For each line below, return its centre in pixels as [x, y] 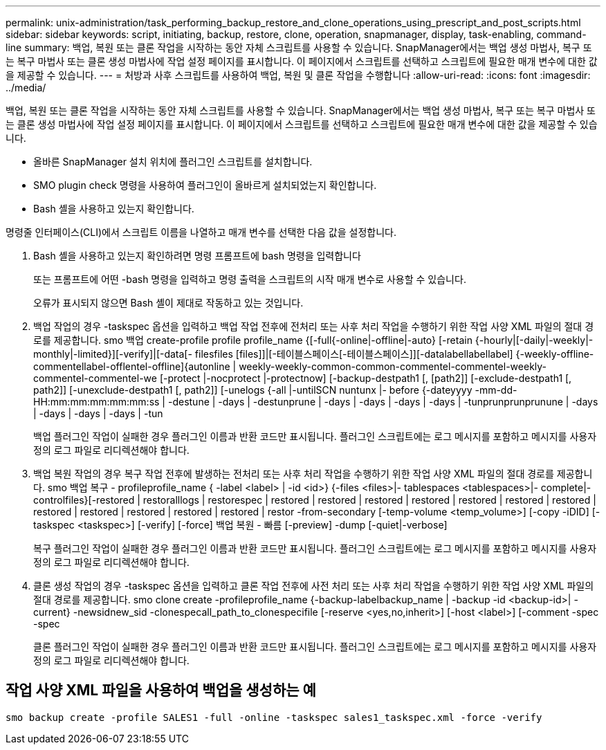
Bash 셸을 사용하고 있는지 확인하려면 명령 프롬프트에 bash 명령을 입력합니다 [197, 256]
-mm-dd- [496, 390]
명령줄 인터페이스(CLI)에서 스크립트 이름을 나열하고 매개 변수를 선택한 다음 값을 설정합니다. [201, 232]
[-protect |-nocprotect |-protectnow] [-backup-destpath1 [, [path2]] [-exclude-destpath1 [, [366, 378]
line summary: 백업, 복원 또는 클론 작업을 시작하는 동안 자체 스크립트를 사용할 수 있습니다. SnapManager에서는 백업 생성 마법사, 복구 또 [299, 47]
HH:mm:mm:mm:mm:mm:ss [97, 402]
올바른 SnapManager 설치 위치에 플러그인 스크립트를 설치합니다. [173, 162]
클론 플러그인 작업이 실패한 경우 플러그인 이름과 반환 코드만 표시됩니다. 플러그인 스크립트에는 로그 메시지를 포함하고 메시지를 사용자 [315, 647]
